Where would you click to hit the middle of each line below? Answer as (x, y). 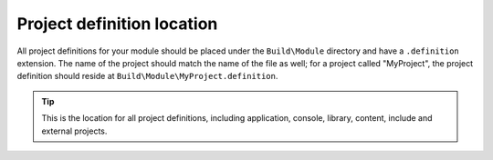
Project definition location (117, 24)
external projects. (74, 131)
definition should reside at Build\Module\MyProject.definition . (147, 76)
